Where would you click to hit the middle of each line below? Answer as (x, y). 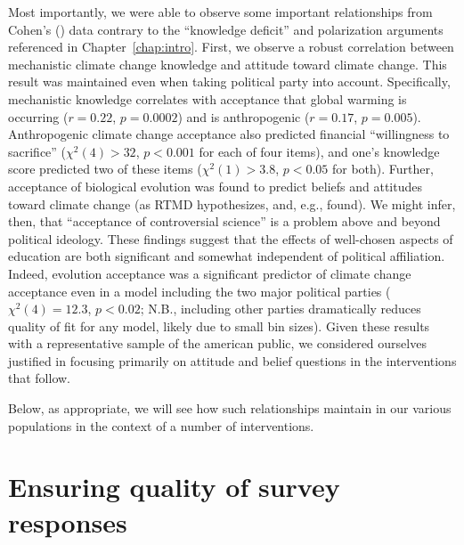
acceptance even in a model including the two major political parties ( (199, 291)
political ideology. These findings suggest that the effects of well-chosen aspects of (231, 238)
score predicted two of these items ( (105, 169)
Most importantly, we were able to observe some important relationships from (220, 12)
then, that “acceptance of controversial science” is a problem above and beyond (224, 221)
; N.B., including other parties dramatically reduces (281, 309)
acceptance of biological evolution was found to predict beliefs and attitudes (216, 186)
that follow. (40, 378)
